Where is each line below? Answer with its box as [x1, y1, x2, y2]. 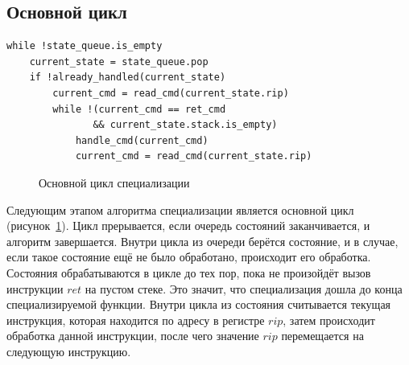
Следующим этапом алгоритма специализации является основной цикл [6, 201, 354, 218]
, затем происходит [283, 311, 375, 328]
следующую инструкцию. [6, 342, 131, 359]
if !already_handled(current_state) [29, 72, 226, 84]
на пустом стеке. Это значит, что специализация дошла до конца [85, 280, 403, 297]
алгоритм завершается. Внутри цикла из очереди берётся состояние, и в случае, [6, 232, 399, 249]
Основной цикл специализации [39, 174, 190, 191]
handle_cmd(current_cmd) [75, 134, 209, 146]
